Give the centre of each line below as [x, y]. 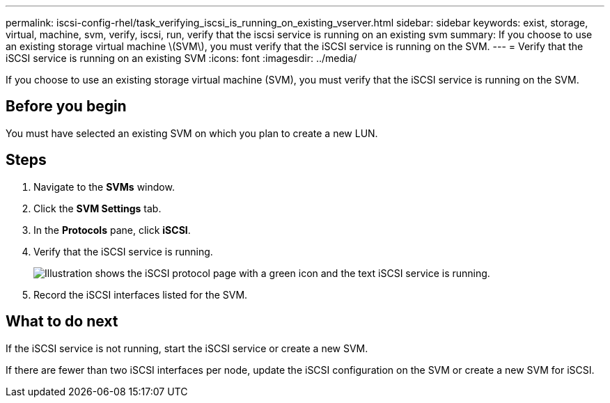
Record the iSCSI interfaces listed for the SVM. [141, 294]
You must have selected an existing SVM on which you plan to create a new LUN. [192, 133]
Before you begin [66, 106]
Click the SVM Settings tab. [97, 208]
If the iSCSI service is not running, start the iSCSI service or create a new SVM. [187, 348]
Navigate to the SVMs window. [104, 187]
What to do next [62, 322]
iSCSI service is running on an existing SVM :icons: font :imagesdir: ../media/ [181, 58]
